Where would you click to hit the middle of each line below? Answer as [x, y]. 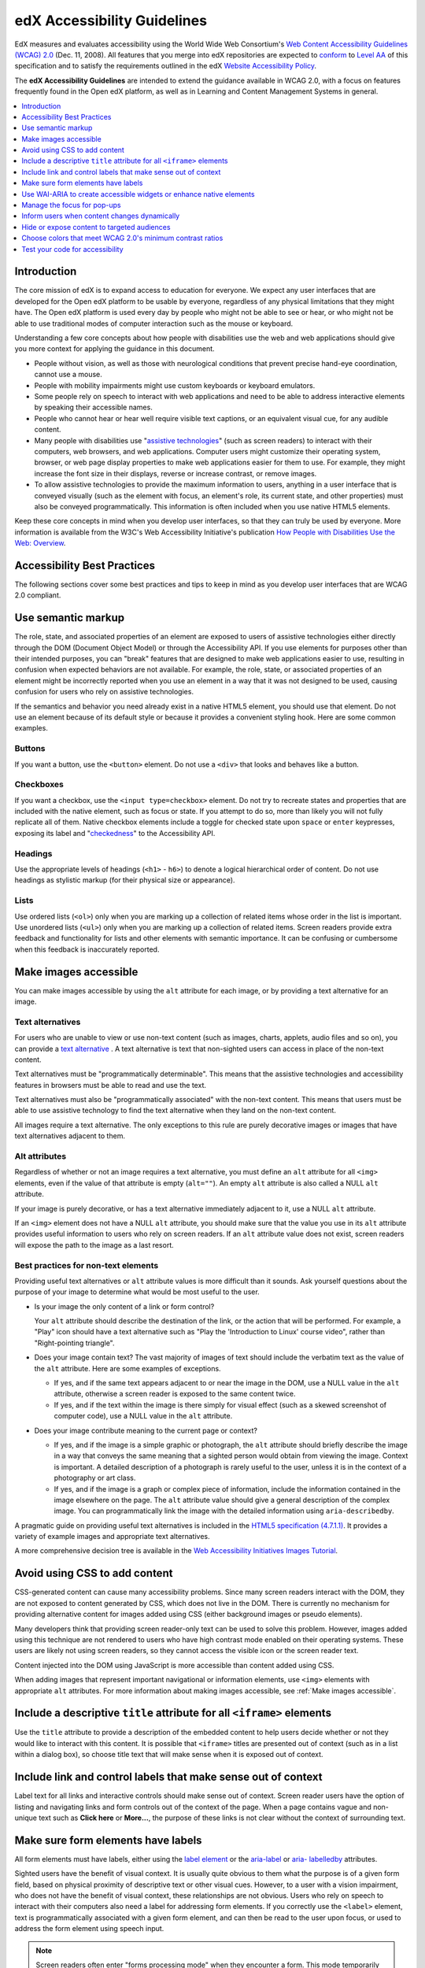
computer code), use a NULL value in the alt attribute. [143, 1416]
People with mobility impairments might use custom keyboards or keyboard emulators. [175, 385]
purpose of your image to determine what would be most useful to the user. [137, 1292]
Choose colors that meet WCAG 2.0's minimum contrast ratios [122, 238]
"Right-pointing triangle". [74, 1343]
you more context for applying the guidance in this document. [115, 349]
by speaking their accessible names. [93, 407]
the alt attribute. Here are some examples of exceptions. [128, 1368]
